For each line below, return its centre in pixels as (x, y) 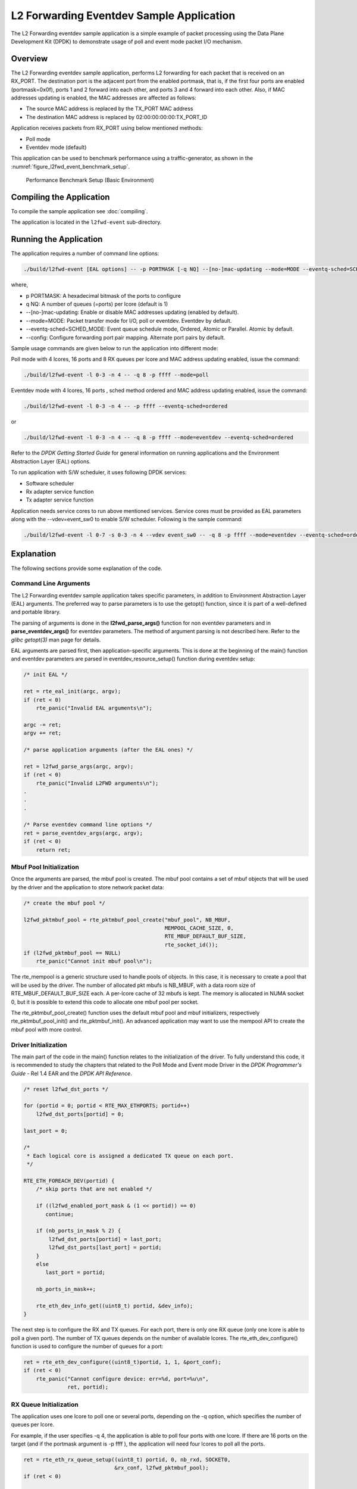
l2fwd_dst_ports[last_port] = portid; (105, 1247)
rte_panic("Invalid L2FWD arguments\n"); (97, 783)
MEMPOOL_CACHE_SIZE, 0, (199, 928)
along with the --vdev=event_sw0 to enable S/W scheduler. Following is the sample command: (127, 519)
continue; (60, 1214)
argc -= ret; (43, 725)
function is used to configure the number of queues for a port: (87, 1347)
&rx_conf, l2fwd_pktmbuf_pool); (162, 1468)
